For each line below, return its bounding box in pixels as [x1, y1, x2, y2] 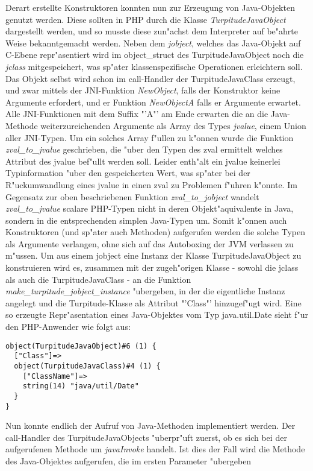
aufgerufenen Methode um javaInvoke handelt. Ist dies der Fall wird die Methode [5, 443, 305, 455]
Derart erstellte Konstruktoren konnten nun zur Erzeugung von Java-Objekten [5, 1, 295, 13]
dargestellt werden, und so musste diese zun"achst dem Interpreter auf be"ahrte [5, 25, 298, 37]
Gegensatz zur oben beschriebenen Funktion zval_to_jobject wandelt [5, 190, 259, 203]
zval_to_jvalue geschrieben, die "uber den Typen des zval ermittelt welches [5, 143, 283, 156]
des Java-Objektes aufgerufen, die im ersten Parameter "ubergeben [5, 455, 252, 467]
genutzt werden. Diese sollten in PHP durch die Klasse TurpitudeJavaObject [5, 13, 286, 25]
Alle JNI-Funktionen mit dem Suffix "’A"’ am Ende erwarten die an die [5, 107, 268, 120]
